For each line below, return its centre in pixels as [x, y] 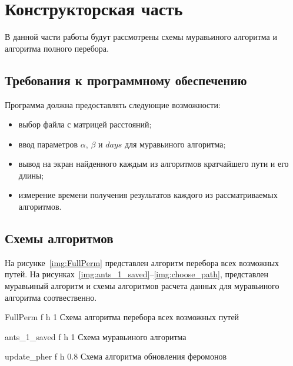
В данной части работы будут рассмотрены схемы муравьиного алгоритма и [141, 37]
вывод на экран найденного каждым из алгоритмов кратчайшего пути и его [154, 164]
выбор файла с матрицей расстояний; [85, 124]
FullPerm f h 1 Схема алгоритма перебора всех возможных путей [122, 317]
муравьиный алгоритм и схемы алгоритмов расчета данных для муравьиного [142, 286]
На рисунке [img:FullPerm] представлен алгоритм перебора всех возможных [142, 262]
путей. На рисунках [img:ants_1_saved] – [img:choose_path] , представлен [136, 274]
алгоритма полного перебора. [57, 48]
